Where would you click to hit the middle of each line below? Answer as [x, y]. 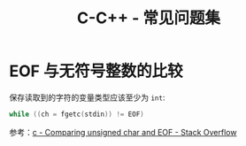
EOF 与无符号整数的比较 [96, 71]
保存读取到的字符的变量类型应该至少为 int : [87, 97]
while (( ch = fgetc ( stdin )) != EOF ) [77, 114]
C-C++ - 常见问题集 [149, 18]
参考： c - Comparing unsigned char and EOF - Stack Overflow [123, 132]
